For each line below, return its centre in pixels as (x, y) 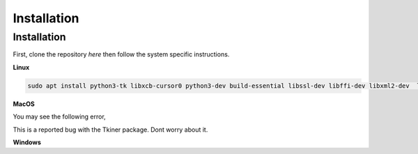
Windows (27, 142)
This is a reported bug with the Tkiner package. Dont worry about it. (110, 130)
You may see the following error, (59, 117)
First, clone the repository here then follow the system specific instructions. (121, 54)
